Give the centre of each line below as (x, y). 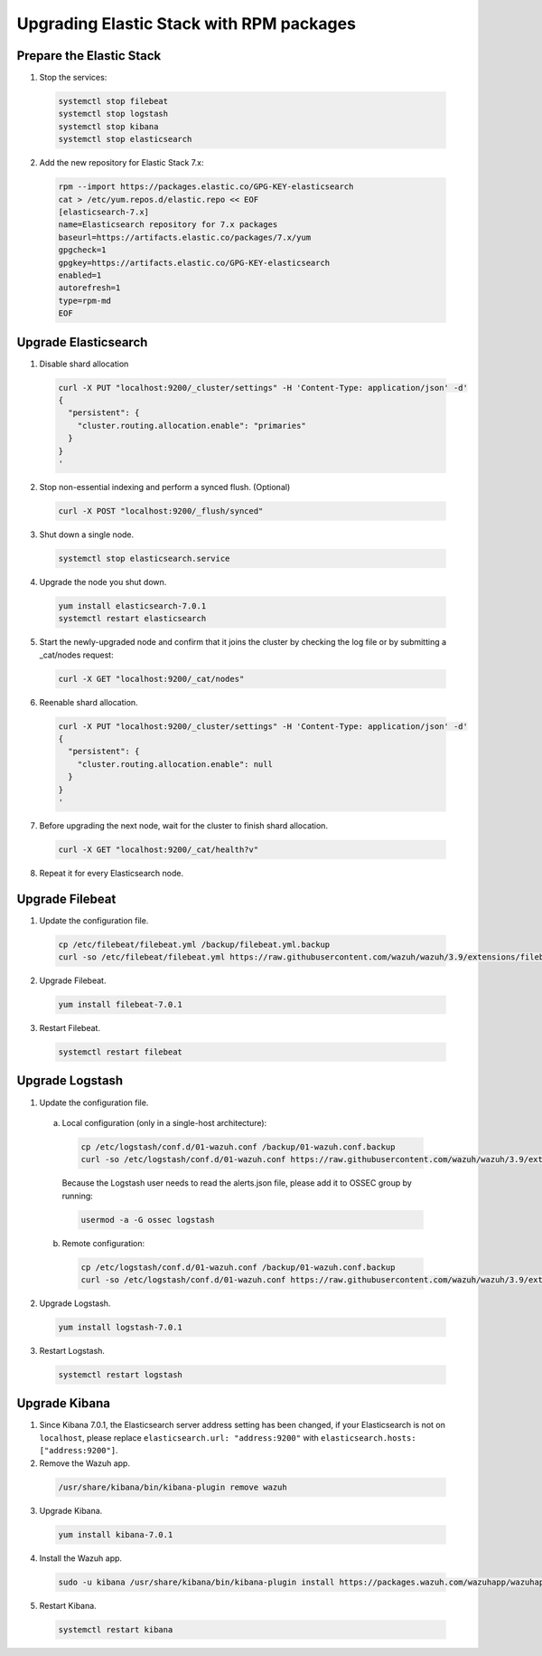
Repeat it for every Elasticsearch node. (112, 873)
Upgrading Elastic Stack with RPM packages (187, 24)
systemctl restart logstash (120, 1374)
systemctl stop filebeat (113, 101)
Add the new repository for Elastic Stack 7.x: (121, 163)
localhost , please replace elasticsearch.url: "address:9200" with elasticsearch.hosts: (228, 1437)
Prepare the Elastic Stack (89, 56)
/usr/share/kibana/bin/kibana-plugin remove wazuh (173, 1487)
